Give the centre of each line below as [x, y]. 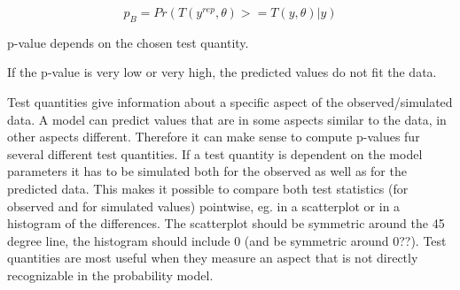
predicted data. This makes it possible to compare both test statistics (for [208, 188]
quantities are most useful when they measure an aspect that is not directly [213, 258]
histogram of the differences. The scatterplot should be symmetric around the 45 [226, 223]
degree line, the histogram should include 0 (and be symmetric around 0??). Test [227, 240]
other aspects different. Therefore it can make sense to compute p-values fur [214, 137]
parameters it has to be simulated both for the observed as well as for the [207, 171]
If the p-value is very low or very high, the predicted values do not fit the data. [222, 72]
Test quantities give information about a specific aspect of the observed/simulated [230, 101]
